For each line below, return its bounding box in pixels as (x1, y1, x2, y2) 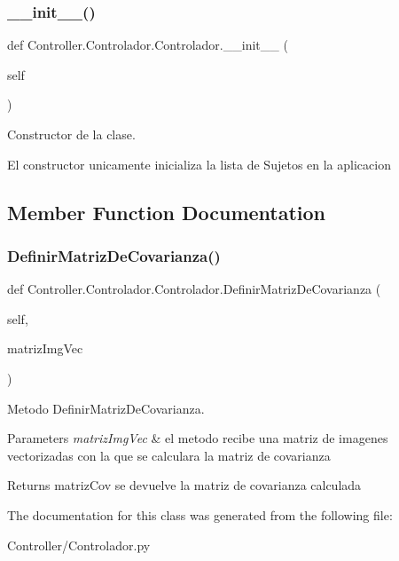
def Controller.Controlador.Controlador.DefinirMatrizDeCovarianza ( (7, 280, 381, 298)
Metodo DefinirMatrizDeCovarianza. (7, 399, 205, 417)
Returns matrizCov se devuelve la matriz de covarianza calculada (7, 476, 362, 494)
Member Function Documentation (7, 198, 326, 225)
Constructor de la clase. (7, 125, 136, 143)
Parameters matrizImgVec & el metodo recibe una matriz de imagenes (7, 429, 388, 447)
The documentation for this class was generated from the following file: (7, 505, 393, 524)
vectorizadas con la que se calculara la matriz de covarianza (7, 446, 331, 464)
